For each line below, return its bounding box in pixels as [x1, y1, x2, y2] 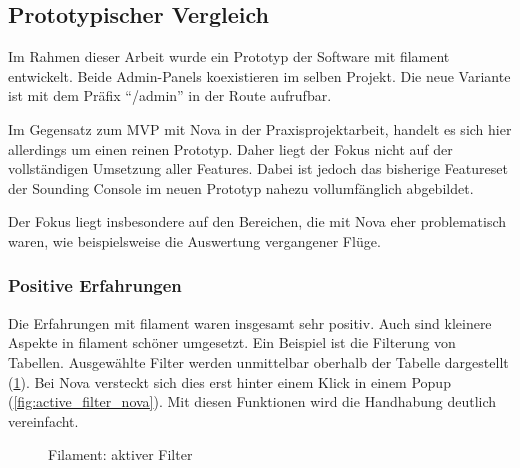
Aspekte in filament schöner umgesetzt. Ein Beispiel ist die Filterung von [8, 332, 456, 353]
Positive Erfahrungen [8, 273, 182, 298]
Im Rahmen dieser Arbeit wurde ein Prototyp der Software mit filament [8, 46, 450, 67]
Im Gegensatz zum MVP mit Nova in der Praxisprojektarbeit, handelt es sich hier [8, 118, 512, 139]
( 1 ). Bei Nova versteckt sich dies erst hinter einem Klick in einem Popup [8, 371, 451, 392]
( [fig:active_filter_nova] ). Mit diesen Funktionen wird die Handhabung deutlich [8, 391, 497, 412]
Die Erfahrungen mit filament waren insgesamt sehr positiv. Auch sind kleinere [8, 312, 492, 333]
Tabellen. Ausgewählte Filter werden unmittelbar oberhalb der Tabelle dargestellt [8, 351, 509, 372]
